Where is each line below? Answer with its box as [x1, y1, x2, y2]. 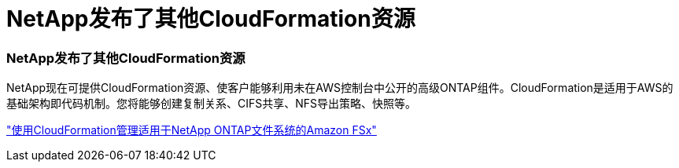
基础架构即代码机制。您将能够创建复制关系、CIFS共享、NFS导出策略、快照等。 [6, 97, 417, 111]
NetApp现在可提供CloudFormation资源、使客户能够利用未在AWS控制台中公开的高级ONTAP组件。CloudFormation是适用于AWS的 [6, 81, 673, 95]
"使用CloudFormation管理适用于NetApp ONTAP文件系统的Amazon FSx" [6, 123, 377, 137]
